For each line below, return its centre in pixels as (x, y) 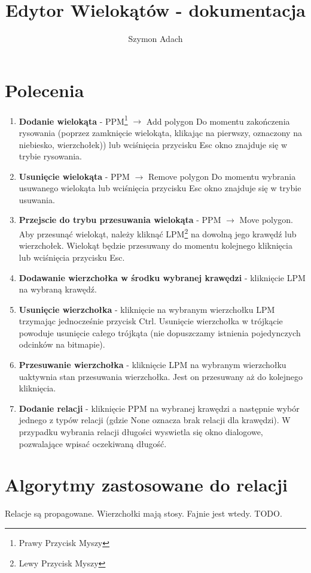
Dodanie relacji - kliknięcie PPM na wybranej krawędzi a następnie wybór (159, 408)
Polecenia (45, 90)
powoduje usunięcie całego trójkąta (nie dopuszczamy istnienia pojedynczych (160, 332)
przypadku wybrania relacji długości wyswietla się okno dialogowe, (141, 432)
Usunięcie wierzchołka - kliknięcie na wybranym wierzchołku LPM (147, 309)
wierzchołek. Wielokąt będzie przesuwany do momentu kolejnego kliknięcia (155, 245)
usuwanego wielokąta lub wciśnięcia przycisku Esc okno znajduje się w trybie (160, 188)
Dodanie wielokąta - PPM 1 (73, 120)
